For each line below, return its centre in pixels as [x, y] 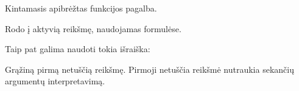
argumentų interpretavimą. [55, 81]
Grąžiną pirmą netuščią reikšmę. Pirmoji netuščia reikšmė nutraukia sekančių [149, 69]
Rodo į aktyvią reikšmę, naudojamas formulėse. [93, 28]
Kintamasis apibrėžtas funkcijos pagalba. [81, 8]
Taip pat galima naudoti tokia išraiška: [78, 49]
